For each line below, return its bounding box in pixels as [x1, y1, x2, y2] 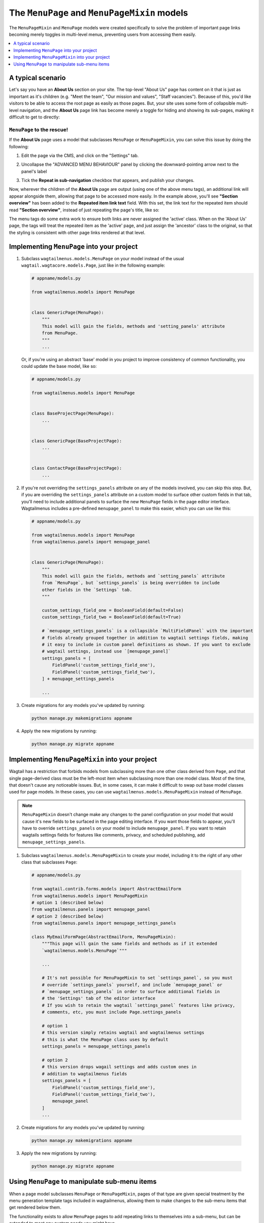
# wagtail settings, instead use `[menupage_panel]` [42, 649, 171, 654]
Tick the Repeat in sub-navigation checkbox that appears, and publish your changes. [21, 178, 195, 183]
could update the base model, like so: [21, 363, 97, 369]
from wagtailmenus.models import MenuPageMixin [31, 893, 148, 899]
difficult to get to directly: [9, 114, 60, 120]
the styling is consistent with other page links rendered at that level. [9, 229, 146, 235]
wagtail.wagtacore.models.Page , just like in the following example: [21, 262, 166, 269]
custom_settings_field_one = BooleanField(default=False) [42, 608, 184, 613]
